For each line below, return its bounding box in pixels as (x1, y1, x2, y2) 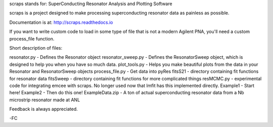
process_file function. (9, 35, 55, 41)
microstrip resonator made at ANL (9, 97, 80, 103)
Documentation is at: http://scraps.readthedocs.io (9, 19, 113, 25)
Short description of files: (9, 45, 63, 51)
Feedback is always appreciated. (9, 106, 78, 112)
